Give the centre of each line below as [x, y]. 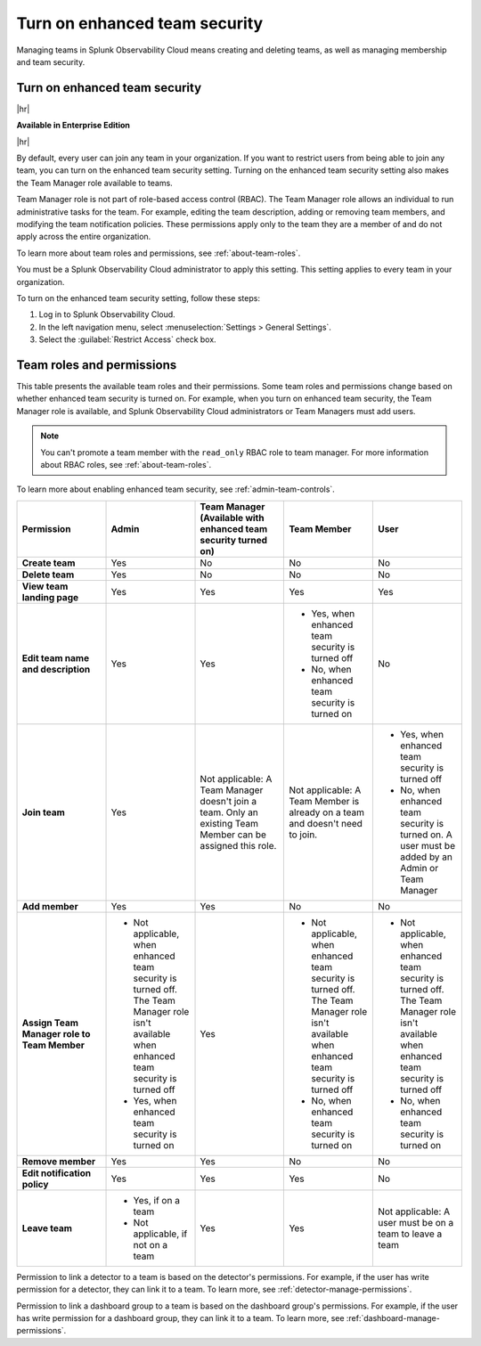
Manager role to [56, 1033]
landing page [50, 597]
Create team [49, 563]
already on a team [327, 812]
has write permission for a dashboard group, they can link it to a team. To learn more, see [180, 1317]
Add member [50, 906]
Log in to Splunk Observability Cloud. [107, 314]
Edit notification [57, 1173]
